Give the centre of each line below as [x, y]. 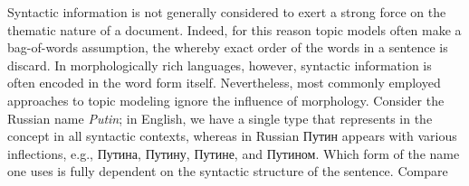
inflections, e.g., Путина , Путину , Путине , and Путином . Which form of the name [234, 153]
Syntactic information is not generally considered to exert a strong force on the [227, 12]
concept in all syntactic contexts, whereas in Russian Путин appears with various [232, 136]
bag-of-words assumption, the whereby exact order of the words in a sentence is [228, 47]
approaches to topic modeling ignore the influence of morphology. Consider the [226, 100]
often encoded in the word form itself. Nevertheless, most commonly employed [224, 83]
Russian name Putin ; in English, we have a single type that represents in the [220, 118]
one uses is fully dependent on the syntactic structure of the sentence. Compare [228, 171]
